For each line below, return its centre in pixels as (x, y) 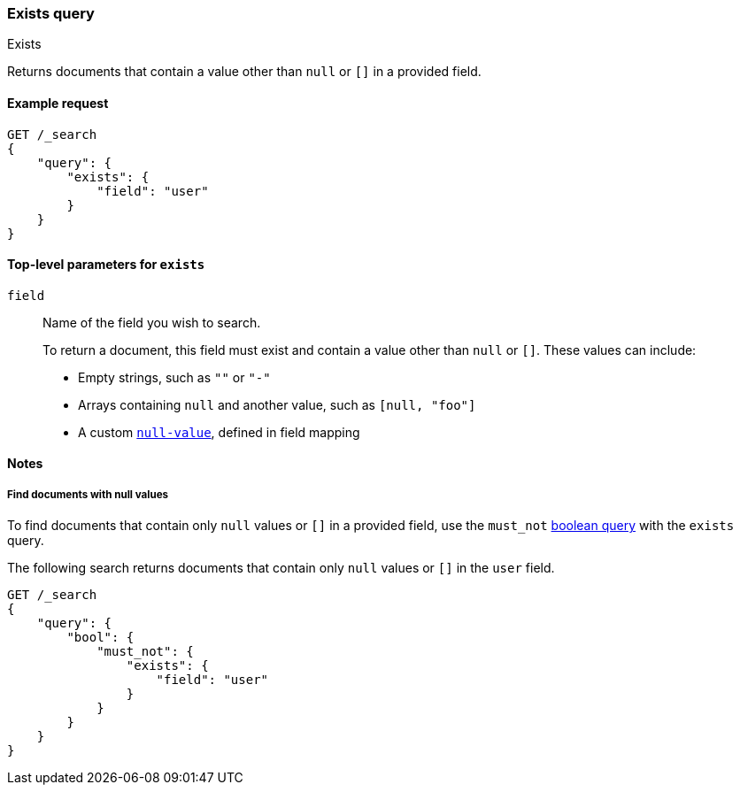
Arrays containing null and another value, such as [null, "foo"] (277, 404)
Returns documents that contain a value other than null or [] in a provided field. (244, 72)
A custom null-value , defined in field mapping (219, 432)
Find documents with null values (88, 494)
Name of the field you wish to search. (152, 322)
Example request (58, 103)
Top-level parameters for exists (106, 265)
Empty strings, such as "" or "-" (174, 377)
